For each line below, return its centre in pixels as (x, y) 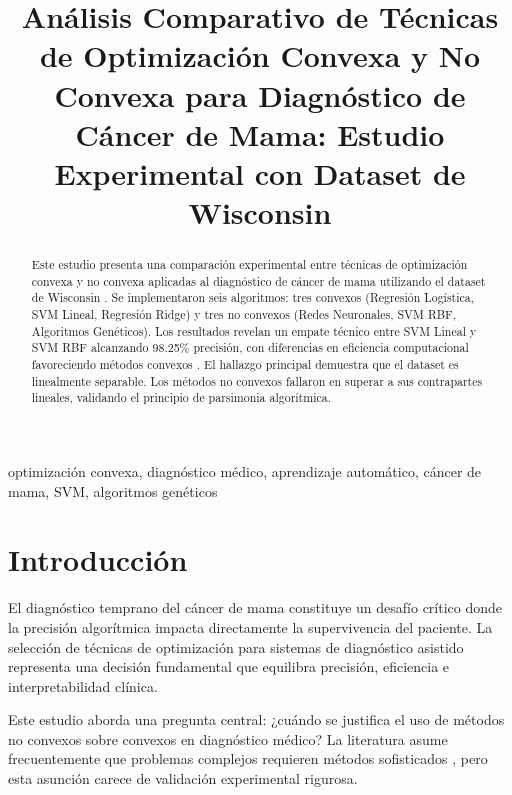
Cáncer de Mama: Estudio (260, 133)
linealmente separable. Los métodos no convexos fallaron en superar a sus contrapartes (257, 380)
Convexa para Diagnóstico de (260, 94)
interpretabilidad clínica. (83, 685)
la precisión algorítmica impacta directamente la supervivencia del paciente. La (250, 626)
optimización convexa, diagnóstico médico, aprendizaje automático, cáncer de (245, 471)
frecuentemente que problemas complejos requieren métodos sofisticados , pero (248, 758)
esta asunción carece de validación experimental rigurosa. (183, 778)
